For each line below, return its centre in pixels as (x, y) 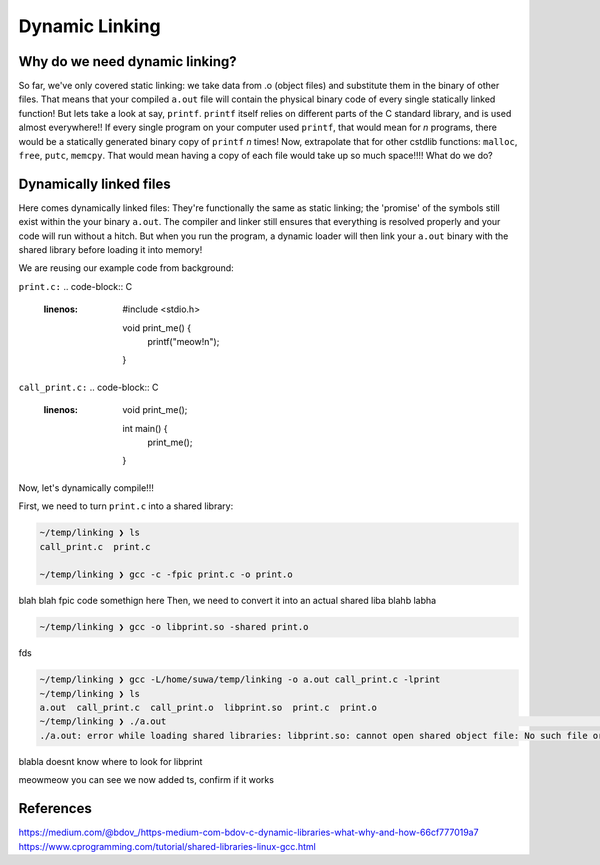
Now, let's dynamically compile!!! (86, 487)
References (55, 808)
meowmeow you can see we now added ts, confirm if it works (146, 780)
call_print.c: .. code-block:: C (88, 387)
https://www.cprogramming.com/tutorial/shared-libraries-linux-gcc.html (167, 846)
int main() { (145, 428)
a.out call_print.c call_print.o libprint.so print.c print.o (208, 708)
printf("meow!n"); (183, 342)
